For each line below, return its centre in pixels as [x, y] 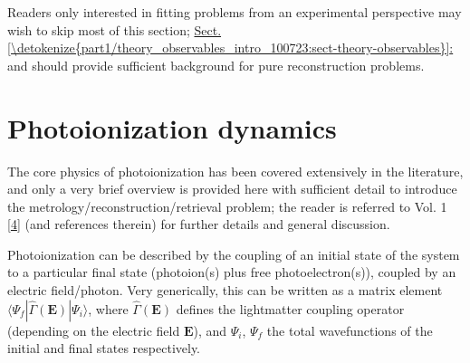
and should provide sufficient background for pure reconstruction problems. [216, 65]
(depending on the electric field [94, 330]
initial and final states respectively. [104, 348]
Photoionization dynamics [172, 127]
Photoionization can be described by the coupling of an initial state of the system [234, 254]
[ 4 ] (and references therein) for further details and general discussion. [199, 224]
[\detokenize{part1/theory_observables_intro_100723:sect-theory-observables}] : [230, 48]
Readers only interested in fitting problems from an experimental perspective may [235, 12]
